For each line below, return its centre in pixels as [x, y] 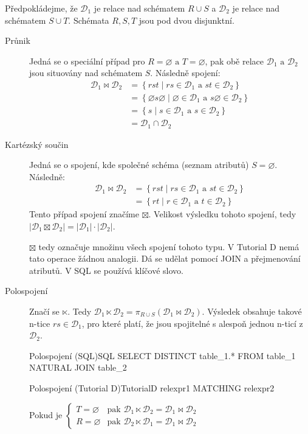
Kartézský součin [37, 144]
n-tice [40, 323]
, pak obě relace [234, 61]
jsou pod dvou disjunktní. [187, 20]
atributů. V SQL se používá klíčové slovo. [106, 270]
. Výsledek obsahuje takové [252, 311]
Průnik [18, 40]
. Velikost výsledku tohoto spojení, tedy [222, 214]
